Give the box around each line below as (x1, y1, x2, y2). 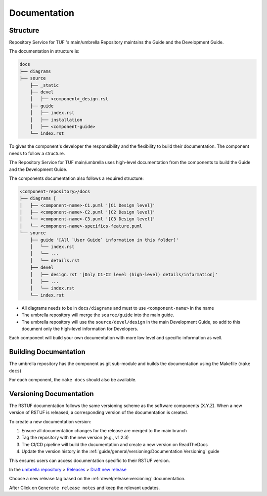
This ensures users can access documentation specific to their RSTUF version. (9, 457, 170, 463)
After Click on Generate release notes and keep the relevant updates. (9, 485, 160, 491)
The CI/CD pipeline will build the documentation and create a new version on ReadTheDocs (21, 441, 208, 447)
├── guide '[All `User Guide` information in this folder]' (30, 237, 179, 243)
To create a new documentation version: (9, 418, 91, 424)
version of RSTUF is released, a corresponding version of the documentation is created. (9, 410, 188, 415)
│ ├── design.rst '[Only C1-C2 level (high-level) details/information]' (30, 272, 218, 277)
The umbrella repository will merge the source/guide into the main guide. (21, 312, 175, 318)
